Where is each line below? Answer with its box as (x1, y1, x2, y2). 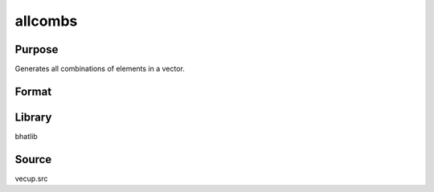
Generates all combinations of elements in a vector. (14, 64, 185, 74)
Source (14, 153, 52, 166)
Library (14, 110, 52, 124)
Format (14, 84, 52, 98)
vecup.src (14, 174, 48, 183)
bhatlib (14, 131, 38, 141)
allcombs (14, 12, 78, 30)
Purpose (14, 43, 59, 56)
